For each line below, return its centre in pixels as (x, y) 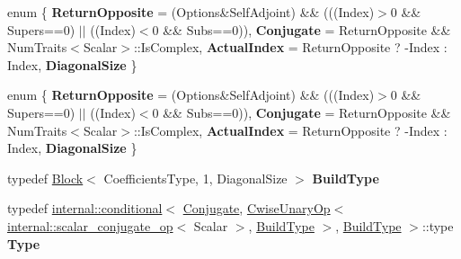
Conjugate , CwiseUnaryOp (257, 208)
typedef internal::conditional (85, 208)
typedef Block (45, 178)
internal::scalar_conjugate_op (90, 225)
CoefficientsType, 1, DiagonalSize (195, 178)
